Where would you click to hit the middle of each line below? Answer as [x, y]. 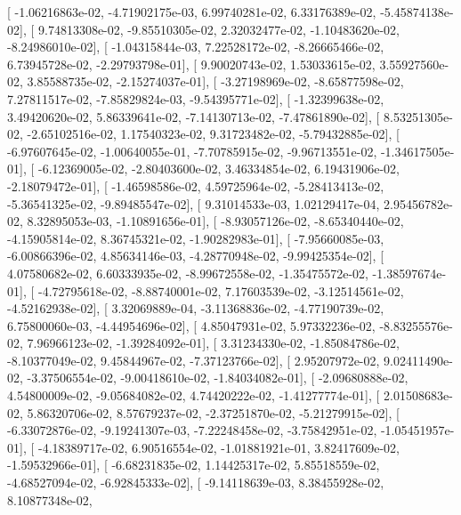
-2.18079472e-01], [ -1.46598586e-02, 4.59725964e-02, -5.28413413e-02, [196, 185]
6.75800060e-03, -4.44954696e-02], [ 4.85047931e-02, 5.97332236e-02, [191, 325]
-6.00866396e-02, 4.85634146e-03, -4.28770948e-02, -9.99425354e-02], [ [196, 256]
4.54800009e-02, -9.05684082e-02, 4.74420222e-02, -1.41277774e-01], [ [194, 395]
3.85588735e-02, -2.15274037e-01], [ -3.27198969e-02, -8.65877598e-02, [215, 81]
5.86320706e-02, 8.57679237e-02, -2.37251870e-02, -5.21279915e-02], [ [213, 412]
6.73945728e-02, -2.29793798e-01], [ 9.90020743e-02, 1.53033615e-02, [191, 64]
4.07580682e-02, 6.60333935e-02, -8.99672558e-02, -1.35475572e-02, [188, 273]
